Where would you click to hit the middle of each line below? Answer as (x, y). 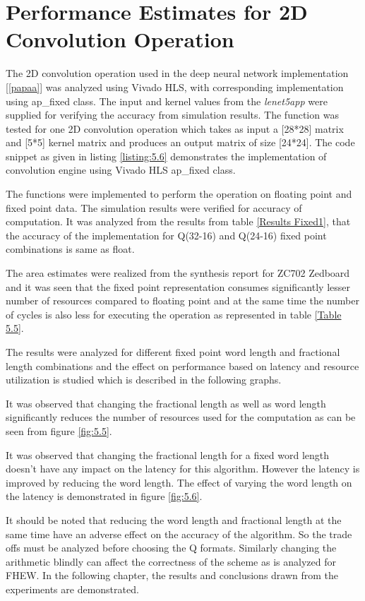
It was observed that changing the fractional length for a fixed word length (168, 454)
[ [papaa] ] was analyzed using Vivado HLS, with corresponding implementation (175, 87)
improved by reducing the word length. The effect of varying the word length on (179, 482)
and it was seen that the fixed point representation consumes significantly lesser (178, 286)
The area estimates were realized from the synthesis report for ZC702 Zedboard (178, 273)
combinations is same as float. (70, 249)
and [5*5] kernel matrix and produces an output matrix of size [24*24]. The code (180, 142)
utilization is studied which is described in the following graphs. (144, 380)
